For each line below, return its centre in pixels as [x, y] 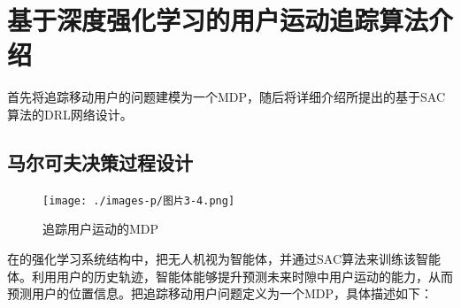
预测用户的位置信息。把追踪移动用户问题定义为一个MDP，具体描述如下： [220, 293]
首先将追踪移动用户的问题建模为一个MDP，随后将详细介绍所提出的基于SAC [227, 97]
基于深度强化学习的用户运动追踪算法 [218, 20]
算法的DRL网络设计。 [70, 114]
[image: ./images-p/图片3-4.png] [139, 200]
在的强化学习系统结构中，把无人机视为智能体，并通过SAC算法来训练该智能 [224, 258]
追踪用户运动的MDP [101, 229]
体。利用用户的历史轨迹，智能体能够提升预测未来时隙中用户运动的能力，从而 [230, 276]
